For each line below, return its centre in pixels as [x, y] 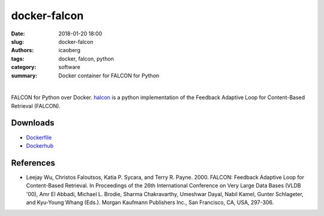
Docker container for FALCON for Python [109, 76]
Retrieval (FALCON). [36, 106]
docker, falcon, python [86, 58]
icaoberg [70, 50]
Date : [18, 34]
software [69, 67]
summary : [24, 76]
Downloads [33, 123]
